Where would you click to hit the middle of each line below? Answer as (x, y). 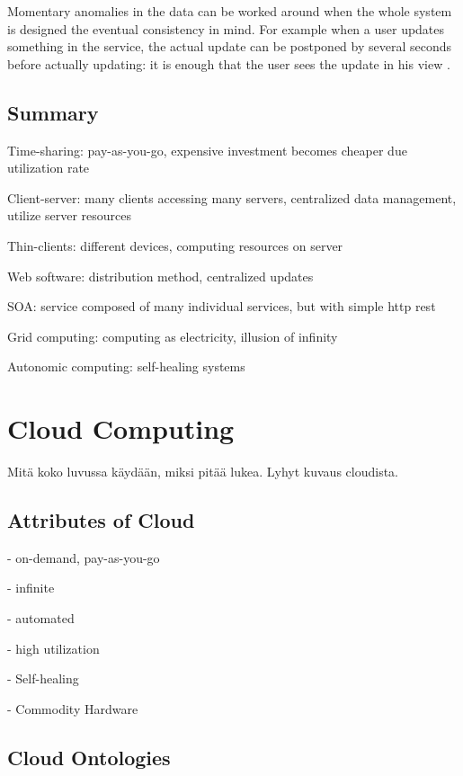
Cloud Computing (121, 428)
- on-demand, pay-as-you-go (84, 557)
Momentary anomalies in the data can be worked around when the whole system (230, 11)
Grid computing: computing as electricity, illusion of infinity (173, 336)
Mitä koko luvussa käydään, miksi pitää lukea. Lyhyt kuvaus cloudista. (203, 472)
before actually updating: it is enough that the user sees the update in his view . (229, 63)
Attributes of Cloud (101, 520)
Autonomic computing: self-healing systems (126, 366)
